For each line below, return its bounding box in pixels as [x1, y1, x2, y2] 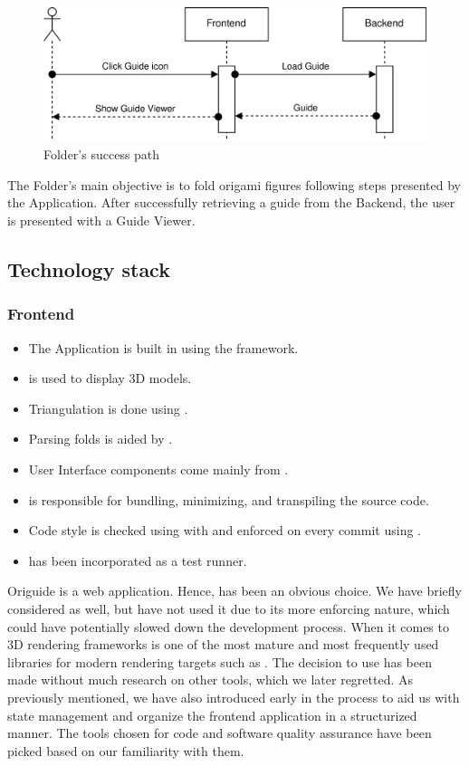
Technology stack [7, 255, 170, 282]
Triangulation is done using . [28, 398, 188, 417]
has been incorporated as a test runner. [28, 551, 247, 570]
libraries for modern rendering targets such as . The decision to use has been [7, 652, 433, 671]
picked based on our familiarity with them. [7, 741, 244, 760]
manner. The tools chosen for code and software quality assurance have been [7, 723, 432, 742]
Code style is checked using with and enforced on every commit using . [28, 521, 421, 540]
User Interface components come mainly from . [28, 459, 289, 478]
